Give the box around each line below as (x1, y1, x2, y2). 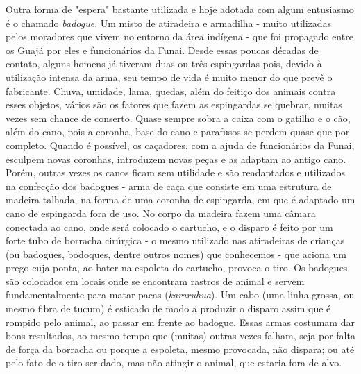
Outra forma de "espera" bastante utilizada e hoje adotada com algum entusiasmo (6, 2, 354, 16)
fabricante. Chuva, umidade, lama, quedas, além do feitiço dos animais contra (6, 83, 336, 98)
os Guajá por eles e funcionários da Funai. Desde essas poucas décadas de (6, 42, 319, 57)
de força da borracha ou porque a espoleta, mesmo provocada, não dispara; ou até (6, 341, 355, 356)
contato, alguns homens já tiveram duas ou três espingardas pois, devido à (6, 56, 322, 71)
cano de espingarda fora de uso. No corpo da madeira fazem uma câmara (6, 205, 316, 220)
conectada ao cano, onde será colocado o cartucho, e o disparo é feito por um (6, 219, 333, 234)
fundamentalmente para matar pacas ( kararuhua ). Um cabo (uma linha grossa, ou (6, 287, 355, 302)
